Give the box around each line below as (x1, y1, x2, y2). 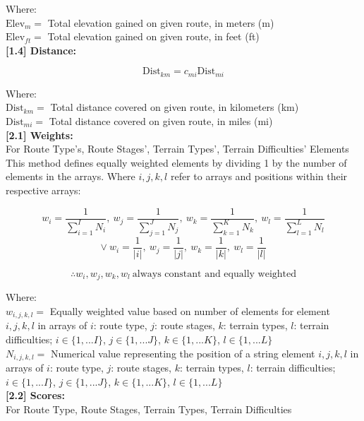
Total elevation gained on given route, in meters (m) (47, 15, 274, 30)
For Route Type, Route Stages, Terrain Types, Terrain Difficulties (6, 401, 292, 416)
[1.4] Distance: (6, 42, 77, 57)
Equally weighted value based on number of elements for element (49, 303, 330, 318)
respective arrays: (6, 182, 81, 197)
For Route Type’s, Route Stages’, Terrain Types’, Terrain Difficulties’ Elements (6, 141, 349, 156)
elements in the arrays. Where (6, 169, 135, 184)
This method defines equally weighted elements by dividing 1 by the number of (6, 155, 347, 170)
